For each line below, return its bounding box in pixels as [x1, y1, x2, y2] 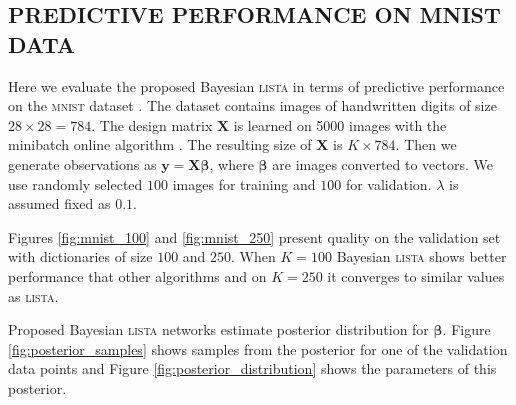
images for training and [172, 173, 316, 194]
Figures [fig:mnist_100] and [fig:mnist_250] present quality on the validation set [8, 226, 501, 247]
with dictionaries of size [8, 246, 153, 267]
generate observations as [8, 153, 157, 174]
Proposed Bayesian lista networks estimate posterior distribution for [8, 319, 429, 340]
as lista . [8, 285, 59, 306]
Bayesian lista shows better [336, 246, 507, 267]
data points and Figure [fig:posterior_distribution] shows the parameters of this [8, 358, 497, 379]
